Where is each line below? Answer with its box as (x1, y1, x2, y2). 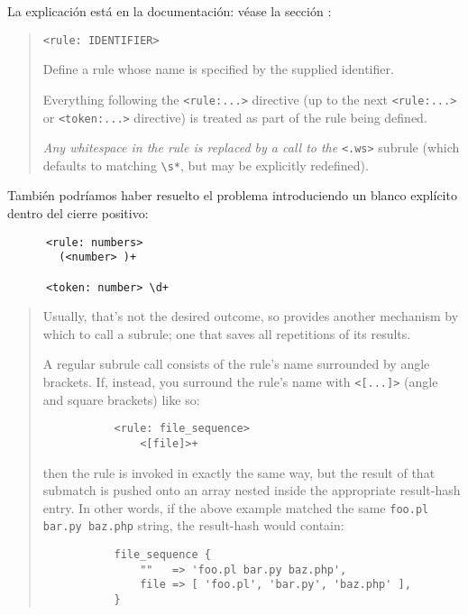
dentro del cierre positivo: (7, 204, 149, 223)
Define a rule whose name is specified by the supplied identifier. (42, 60, 394, 78)
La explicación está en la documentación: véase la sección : (7, 2, 332, 20)
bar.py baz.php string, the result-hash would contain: (42, 516, 344, 535)
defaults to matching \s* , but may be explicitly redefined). (42, 155, 369, 174)
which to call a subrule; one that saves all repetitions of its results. (42, 324, 411, 343)
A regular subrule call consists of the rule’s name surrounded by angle (42, 354, 430, 373)
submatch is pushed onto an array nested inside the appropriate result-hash (42, 481, 461, 500)
